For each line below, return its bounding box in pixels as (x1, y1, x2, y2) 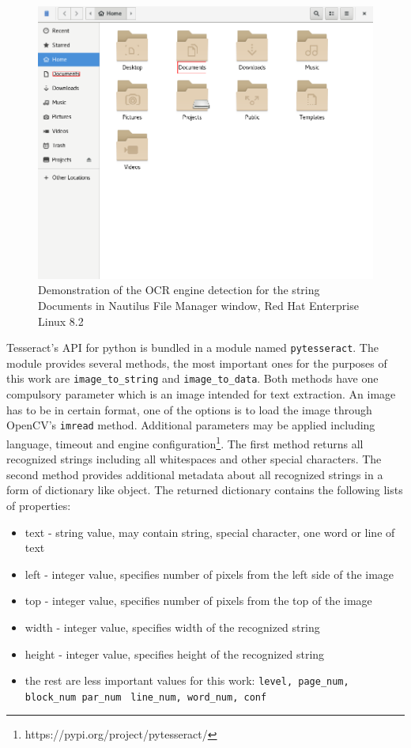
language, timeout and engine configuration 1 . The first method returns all (6, 433, 364, 451)
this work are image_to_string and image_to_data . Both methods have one (6, 370, 379, 387)
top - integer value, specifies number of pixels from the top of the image (25, 592, 372, 609)
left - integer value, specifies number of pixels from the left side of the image (25, 565, 394, 582)
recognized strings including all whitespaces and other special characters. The (6, 451, 382, 467)
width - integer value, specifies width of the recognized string (25, 618, 320, 635)
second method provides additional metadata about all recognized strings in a (6, 466, 383, 482)
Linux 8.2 (38, 312, 84, 329)
